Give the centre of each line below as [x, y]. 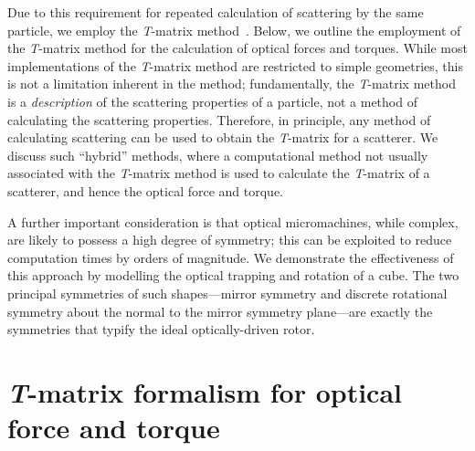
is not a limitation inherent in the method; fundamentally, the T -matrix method [232, 84]
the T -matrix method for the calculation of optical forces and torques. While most [237, 48]
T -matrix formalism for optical [205, 392]
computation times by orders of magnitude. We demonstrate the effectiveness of [231, 257]
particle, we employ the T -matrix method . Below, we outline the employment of [234, 30]
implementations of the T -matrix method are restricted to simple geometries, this [236, 65]
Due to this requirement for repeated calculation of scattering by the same [216, 12]
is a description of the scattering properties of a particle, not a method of [212, 101]
